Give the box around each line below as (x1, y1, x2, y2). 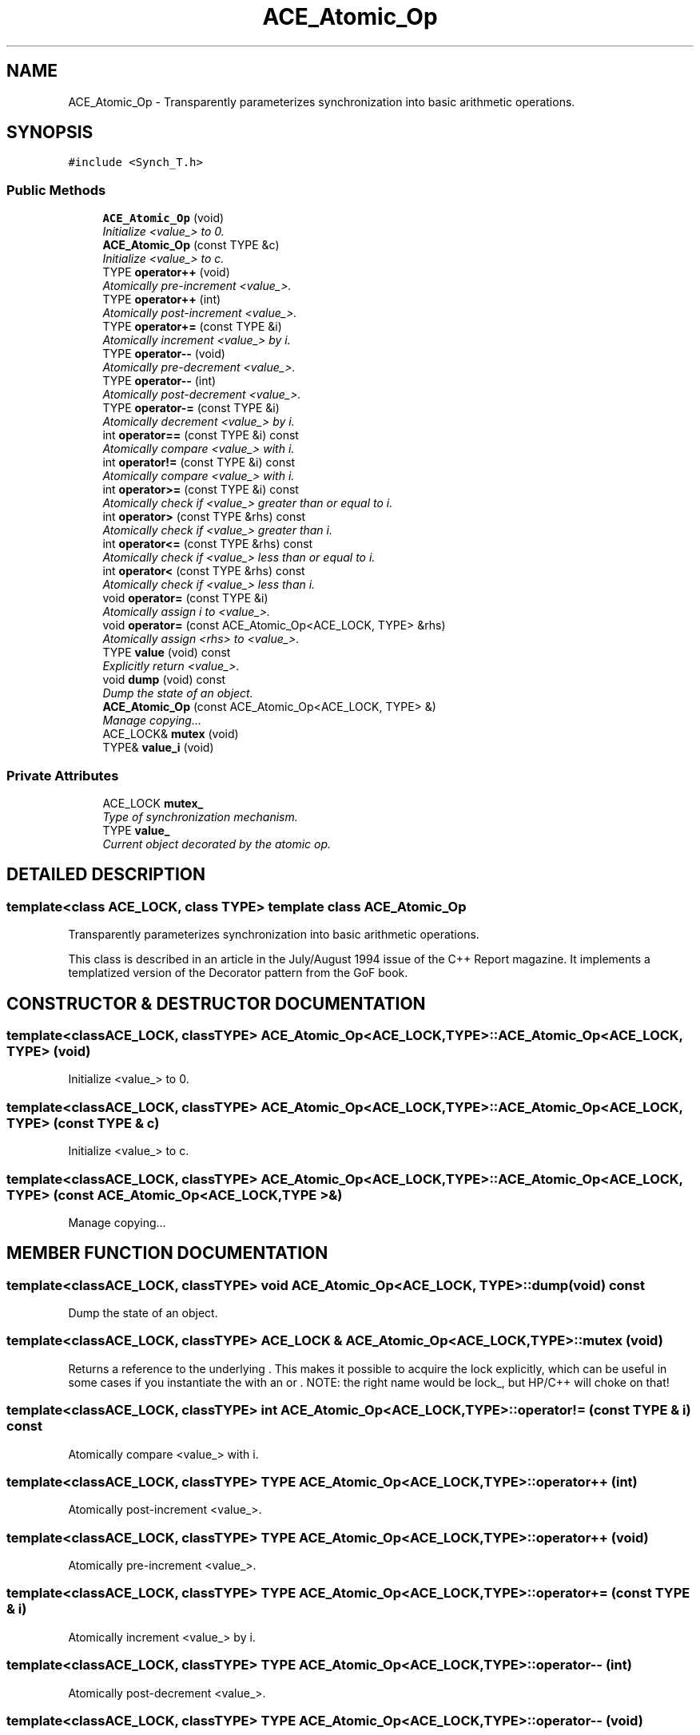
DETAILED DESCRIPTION (6, 864, 206, 885)
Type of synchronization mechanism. (102, 809, 298, 824)
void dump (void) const (102, 673, 226, 687)
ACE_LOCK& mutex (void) (102, 727, 239, 741)
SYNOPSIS (6, 122, 93, 143)
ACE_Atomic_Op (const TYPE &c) (102, 238, 280, 252)
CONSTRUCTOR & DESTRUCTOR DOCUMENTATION (6, 993, 426, 1014)
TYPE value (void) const (102, 645, 231, 660)
